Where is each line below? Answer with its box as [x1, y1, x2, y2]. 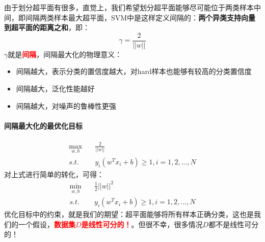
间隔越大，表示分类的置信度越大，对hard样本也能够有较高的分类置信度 [16, 66, 252, 77]
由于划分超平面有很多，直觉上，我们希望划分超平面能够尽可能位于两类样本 [4, 2, 254, 12]
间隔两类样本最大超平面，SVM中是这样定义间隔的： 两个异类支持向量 [25, 12, 256, 22]
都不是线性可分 [208, 219, 259, 229]
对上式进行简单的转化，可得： [4, 168, 104, 179]
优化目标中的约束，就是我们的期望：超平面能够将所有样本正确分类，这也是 [4, 209, 254, 220]
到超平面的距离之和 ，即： [4, 22, 90, 33]
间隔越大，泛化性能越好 [16, 83, 95, 94]
